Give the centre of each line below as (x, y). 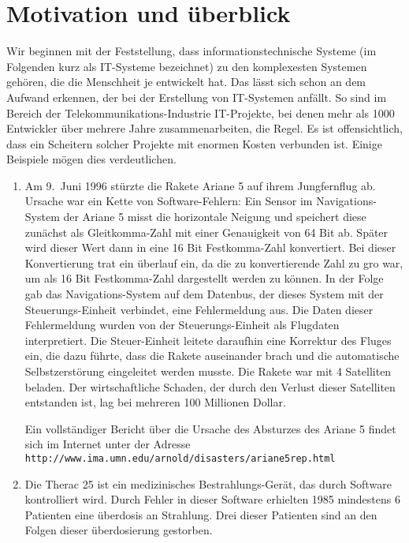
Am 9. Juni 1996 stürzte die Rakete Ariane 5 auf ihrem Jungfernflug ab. (200, 185)
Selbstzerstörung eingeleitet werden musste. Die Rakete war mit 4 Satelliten (208, 371)
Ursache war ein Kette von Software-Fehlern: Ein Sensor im (169, 201)
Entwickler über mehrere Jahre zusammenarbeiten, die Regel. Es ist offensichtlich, (204, 128)
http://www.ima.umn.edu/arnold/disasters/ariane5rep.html (180, 458)
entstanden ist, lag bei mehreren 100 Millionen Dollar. (155, 402)
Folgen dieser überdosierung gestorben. (119, 530)
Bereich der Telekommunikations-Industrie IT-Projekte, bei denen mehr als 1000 (201, 112)
